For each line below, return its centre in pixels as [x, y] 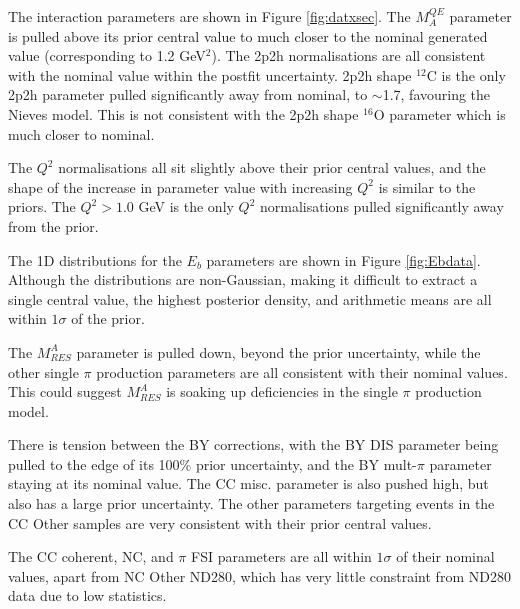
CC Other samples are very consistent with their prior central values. [220, 522]
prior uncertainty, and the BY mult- [306, 463]
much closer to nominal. [81, 133]
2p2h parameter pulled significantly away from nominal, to [188, 94]
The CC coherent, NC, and [91, 556]
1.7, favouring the [436, 94]
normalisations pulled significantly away [382, 206]
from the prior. [53, 225]
